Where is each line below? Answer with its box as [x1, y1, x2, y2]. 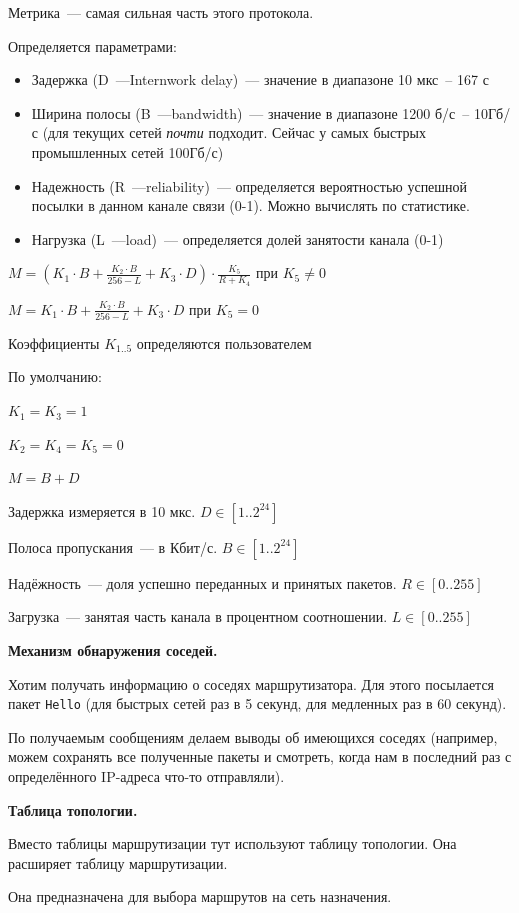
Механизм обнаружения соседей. [8, 640, 218, 661]
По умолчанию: [8, 366, 102, 387]
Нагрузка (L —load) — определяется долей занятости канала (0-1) [31, 228, 444, 249]
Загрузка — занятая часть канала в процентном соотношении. [8, 606, 388, 627]
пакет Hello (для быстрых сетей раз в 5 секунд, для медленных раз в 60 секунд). [8, 693, 507, 714]
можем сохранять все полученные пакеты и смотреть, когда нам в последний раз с [8, 746, 512, 767]
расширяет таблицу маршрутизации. [8, 852, 228, 873]
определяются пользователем [136, 332, 312, 353]
